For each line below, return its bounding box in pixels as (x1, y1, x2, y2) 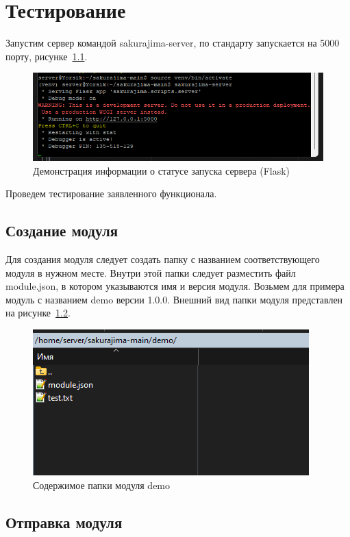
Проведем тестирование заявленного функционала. (5, 186, 217, 201)
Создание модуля (5, 220, 118, 241)
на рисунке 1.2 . (5, 305, 71, 320)
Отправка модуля (5, 511, 123, 532)
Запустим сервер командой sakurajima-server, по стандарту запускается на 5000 (5, 36, 340, 50)
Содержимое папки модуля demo (33, 477, 171, 492)
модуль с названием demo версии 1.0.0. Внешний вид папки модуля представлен (5, 292, 343, 306)
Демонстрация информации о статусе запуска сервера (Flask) (33, 163, 290, 177)
